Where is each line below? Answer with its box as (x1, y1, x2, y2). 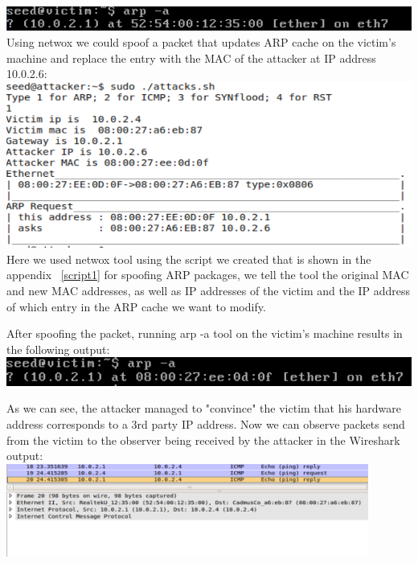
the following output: (6, 340, 110, 357)
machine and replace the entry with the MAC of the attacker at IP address (6, 49, 376, 66)
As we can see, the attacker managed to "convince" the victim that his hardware (6, 400, 402, 417)
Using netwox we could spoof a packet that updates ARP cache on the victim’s (6, 34, 396, 51)
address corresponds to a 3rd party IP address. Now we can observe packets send (6, 415, 405, 432)
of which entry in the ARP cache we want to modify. (6, 298, 266, 314)
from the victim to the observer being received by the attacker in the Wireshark (6, 431, 400, 448)
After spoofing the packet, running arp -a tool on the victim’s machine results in (6, 325, 403, 342)
